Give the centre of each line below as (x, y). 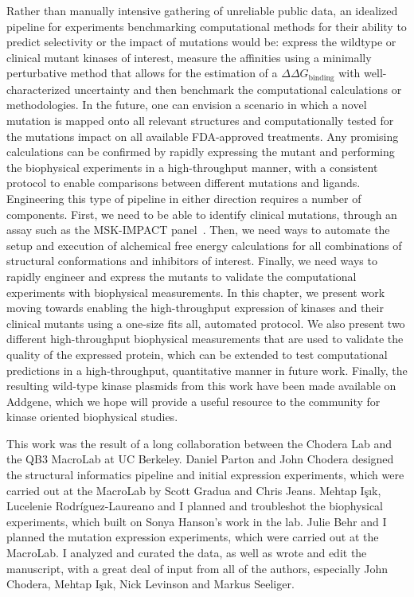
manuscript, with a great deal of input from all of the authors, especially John (197, 568)
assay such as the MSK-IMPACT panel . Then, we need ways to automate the (198, 230)
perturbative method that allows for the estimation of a (142, 73)
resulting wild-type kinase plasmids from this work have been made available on (201, 386)
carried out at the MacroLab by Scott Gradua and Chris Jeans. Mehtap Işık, (194, 490)
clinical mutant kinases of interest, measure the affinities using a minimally (189, 57)
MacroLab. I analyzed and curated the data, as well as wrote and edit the (187, 553)
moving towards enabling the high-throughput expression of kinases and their (195, 308)
